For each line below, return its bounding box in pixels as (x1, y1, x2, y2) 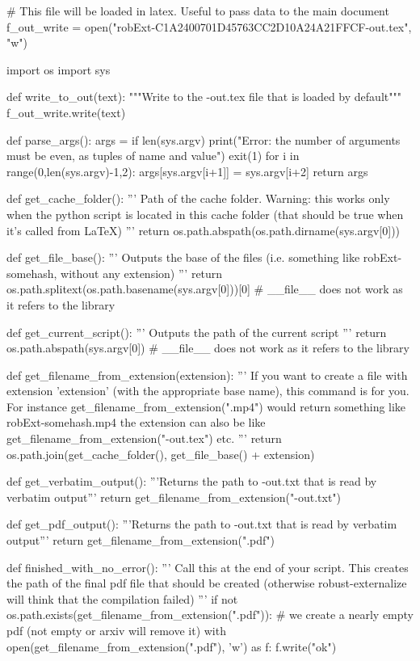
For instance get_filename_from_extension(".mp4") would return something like (6, 398, 406, 415)
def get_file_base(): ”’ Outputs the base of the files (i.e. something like (6, 249, 360, 266)
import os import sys (6, 61, 111, 78)
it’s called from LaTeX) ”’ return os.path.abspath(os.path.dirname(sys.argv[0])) (6, 221, 401, 238)
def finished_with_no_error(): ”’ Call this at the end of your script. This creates (6, 558, 409, 575)
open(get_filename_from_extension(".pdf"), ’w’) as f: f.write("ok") (6, 638, 337, 655)
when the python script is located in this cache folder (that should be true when (6, 205, 404, 222)
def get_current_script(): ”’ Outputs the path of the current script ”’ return (6, 323, 387, 340)
